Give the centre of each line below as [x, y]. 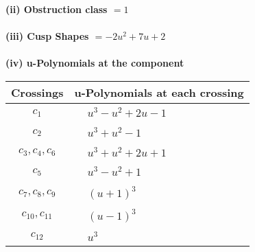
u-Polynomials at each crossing [159, 92]
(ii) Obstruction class [57, 9]
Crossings [37, 92]
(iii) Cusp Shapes [47, 36]
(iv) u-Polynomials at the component [95, 63]
